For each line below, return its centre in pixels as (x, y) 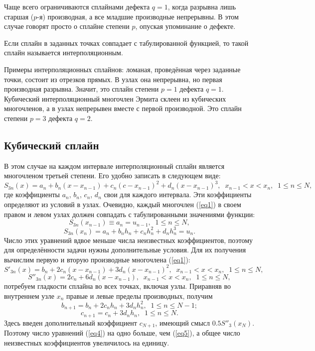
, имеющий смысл (183, 322)
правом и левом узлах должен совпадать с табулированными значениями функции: (130, 214)
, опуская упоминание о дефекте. (185, 26)
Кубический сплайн (52, 145)
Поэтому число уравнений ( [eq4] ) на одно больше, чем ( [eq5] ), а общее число (122, 333)
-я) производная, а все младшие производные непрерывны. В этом (138, 16)
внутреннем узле (29, 295)
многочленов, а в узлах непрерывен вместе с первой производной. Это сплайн (123, 108)
